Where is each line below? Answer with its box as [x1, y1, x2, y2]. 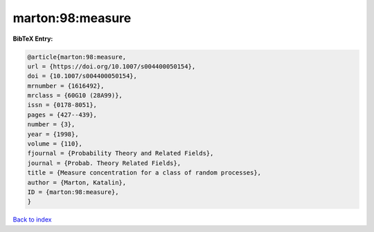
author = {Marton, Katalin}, [27, 178, 127, 186]
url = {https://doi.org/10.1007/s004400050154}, [27, 62, 196, 70]
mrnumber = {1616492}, [27, 81, 105, 90]
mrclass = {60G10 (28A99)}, [27, 92, 123, 99]
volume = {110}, [27, 140, 83, 148]
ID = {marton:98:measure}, [27, 188, 119, 196]
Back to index [12, 215, 52, 224]
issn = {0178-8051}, [27, 101, 97, 109]
